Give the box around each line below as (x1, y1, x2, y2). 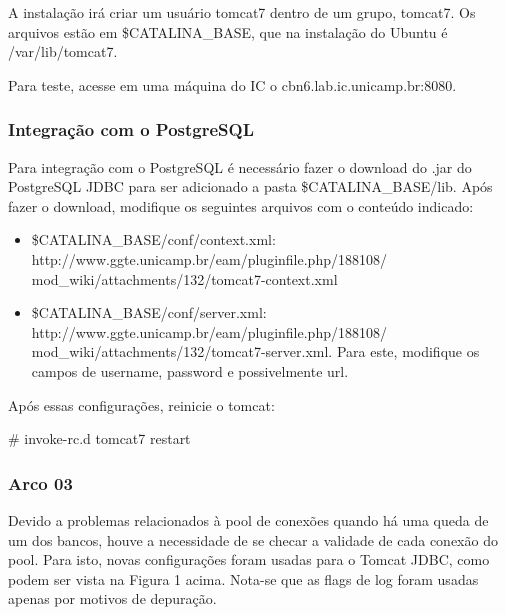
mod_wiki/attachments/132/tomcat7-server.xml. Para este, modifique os (31, 341, 480, 362)
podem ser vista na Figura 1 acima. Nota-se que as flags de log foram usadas (8, 568, 479, 589)
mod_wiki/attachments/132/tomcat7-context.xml (31, 268, 338, 289)
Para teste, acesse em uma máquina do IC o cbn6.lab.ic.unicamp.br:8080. (8, 74, 457, 95)
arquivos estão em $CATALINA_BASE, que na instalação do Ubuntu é (8, 21, 448, 42)
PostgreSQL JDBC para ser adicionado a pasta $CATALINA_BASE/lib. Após (8, 176, 493, 197)
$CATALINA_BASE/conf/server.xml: (31, 302, 267, 323)
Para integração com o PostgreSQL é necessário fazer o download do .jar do (8, 156, 472, 177)
